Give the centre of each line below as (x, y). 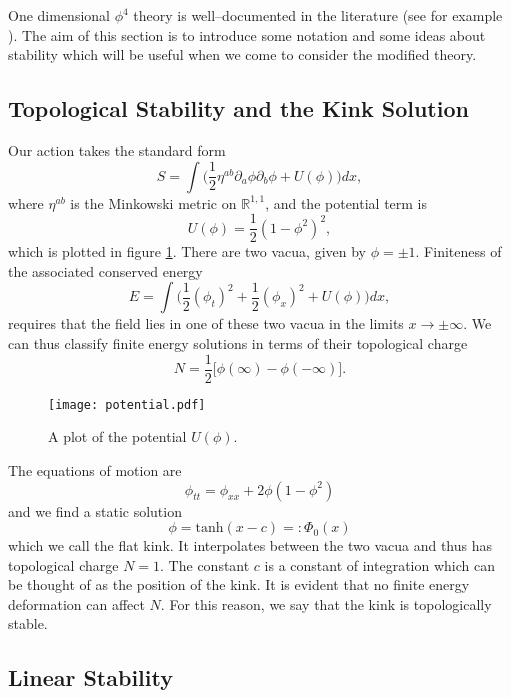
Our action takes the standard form (117, 149)
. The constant (205, 564)
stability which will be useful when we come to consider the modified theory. (242, 54)
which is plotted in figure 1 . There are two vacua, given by (187, 251)
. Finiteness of (458, 251)
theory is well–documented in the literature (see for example (318, 15)
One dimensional (59, 15)
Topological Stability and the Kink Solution (238, 108)
